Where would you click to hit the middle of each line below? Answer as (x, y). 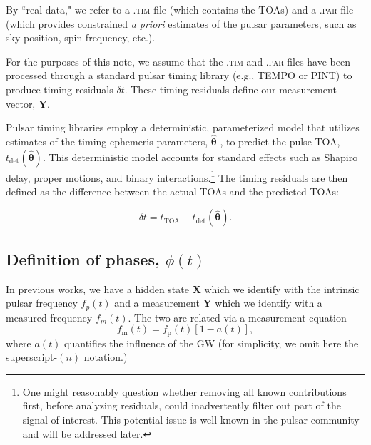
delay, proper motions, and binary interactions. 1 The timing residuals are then (177, 176)
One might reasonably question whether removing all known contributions (184, 391)
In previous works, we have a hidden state (97, 288)
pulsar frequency (42, 303)
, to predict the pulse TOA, (280, 141)
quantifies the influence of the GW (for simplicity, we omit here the (212, 343)
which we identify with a (269, 303)
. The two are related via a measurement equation (237, 317)
